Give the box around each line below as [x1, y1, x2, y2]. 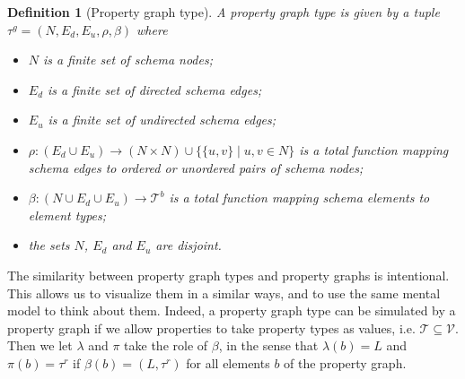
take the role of [124, 336, 208, 355]
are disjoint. [155, 236, 222, 254]
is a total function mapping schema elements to [169, 188, 430, 207]
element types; [28, 205, 107, 224]
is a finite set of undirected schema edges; [48, 110, 276, 129]
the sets [28, 236, 70, 254]
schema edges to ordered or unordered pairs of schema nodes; [28, 158, 364, 177]
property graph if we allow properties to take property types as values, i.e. [7, 318, 416, 337]
